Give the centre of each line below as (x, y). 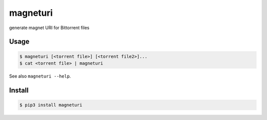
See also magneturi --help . (40, 76)
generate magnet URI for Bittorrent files (49, 28)
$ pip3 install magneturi (51, 105)
